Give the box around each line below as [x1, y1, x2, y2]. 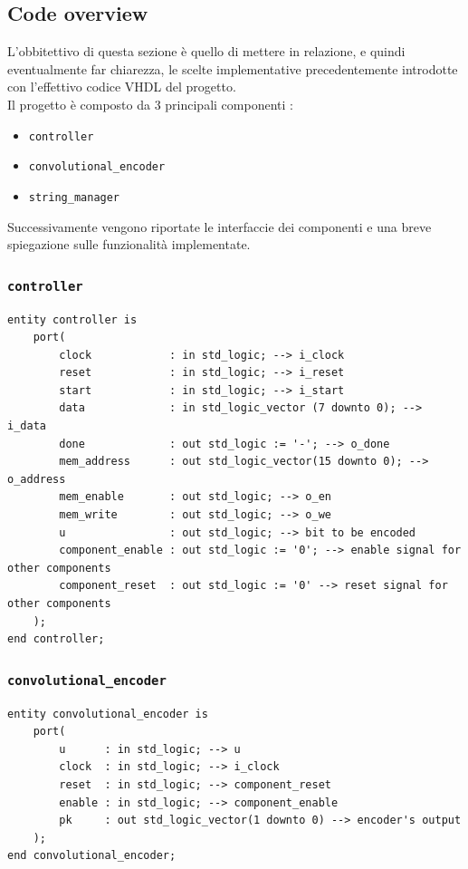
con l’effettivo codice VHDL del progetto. [7, 77, 236, 96]
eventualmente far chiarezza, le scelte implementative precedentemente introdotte [7, 59, 458, 78]
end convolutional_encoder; [7, 849, 177, 863]
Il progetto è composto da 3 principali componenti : [7, 94, 293, 113]
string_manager [28, 190, 120, 204]
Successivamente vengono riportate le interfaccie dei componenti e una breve [7, 217, 432, 236]
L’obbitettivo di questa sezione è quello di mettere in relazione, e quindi [7, 42, 406, 61]
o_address [7, 472, 66, 486]
